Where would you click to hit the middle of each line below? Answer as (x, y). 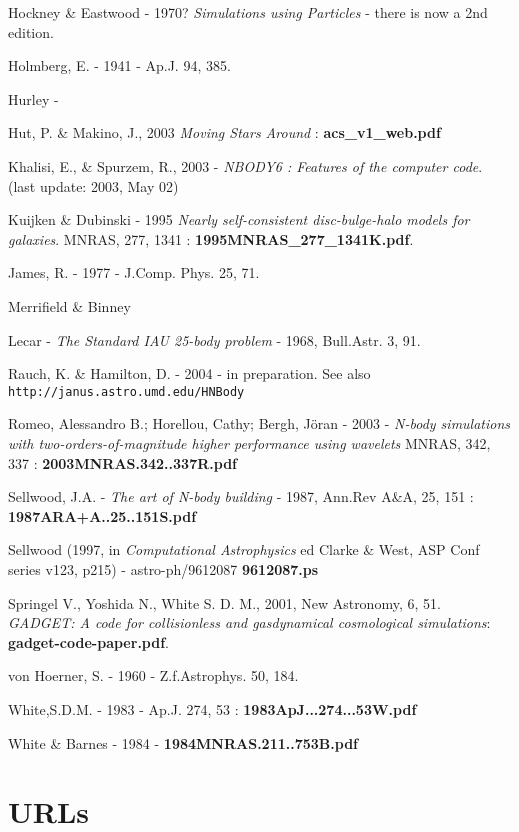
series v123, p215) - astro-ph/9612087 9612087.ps (163, 568)
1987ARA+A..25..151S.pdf (102, 515)
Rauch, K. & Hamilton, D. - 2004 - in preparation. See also (189, 373)
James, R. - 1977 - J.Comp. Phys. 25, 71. (134, 272)
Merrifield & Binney (69, 305)
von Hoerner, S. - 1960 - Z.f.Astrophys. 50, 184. (153, 675)
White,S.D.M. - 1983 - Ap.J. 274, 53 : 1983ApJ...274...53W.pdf (212, 708)
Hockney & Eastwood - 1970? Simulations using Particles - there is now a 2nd (248, 12)
